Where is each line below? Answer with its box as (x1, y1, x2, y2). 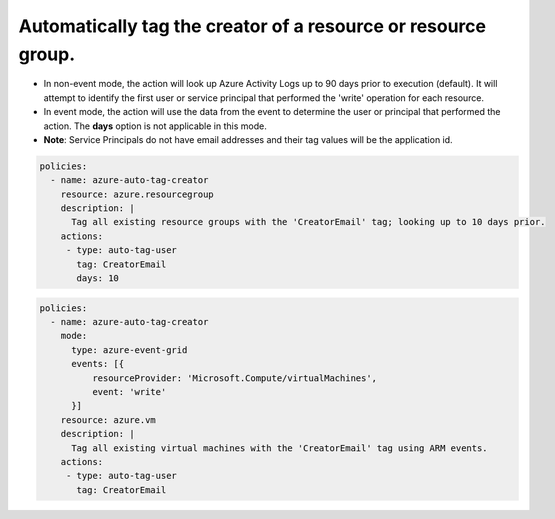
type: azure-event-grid (71, 344, 188, 355)
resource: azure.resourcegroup (60, 188, 214, 200)
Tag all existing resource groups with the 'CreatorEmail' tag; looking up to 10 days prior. (71, 216, 546, 228)
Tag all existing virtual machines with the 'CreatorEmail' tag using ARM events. (71, 442, 489, 454)
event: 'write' (91, 386, 167, 397)
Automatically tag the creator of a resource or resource (18, 15, 487, 37)
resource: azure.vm (60, 414, 157, 425)
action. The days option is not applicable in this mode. (43, 120, 267, 132)
